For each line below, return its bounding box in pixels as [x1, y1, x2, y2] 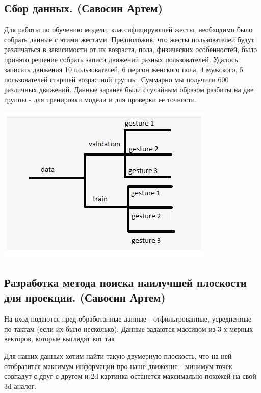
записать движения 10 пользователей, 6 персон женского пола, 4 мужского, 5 [4, 64, 243, 75]
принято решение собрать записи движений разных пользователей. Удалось [4, 54, 238, 64]
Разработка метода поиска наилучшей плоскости [4, 274, 247, 290]
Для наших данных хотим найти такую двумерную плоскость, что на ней [4, 350, 232, 361]
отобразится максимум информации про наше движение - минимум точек [4, 360, 232, 371]
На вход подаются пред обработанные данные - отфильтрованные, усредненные [4, 313, 252, 324]
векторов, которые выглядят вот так [4, 333, 115, 344]
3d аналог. [4, 380, 37, 391]
